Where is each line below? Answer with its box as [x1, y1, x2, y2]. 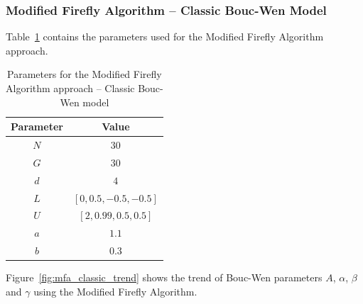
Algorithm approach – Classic [6, 81, 135, 95]
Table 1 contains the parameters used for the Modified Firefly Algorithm [6, 29, 324, 44]
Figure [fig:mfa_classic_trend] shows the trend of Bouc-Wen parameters [6, 270, 323, 285]
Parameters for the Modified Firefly [7, 67, 162, 81]
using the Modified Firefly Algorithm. [33, 283, 197, 298]
